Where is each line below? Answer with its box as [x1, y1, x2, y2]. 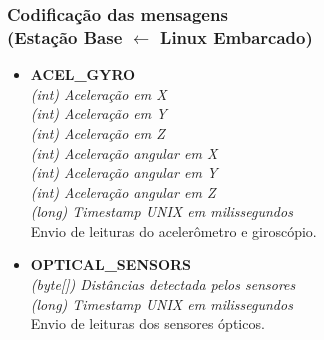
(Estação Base [7, 24, 123, 49]
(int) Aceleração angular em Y [30, 162, 218, 183]
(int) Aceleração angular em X [30, 142, 218, 163]
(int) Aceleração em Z [30, 122, 165, 143]
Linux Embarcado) [160, 24, 313, 49]
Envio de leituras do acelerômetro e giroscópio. [30, 220, 317, 241]
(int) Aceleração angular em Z [30, 181, 216, 202]
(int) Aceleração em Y [30, 103, 167, 124]
